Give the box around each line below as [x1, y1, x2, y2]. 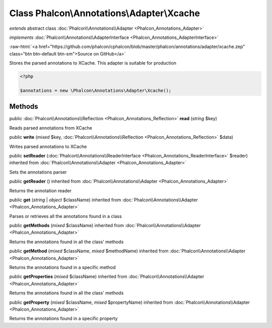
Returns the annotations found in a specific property [9, 315, 118, 321]
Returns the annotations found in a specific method [9, 264, 116, 270]
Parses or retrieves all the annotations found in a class [9, 213, 122, 219]
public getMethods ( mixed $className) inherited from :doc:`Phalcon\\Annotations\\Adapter [9, 223, 201, 229]
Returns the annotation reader [9, 187, 72, 194]
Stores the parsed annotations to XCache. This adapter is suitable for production [9, 60, 176, 66]
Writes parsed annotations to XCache [9, 143, 87, 149]
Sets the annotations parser [9, 169, 67, 175]
